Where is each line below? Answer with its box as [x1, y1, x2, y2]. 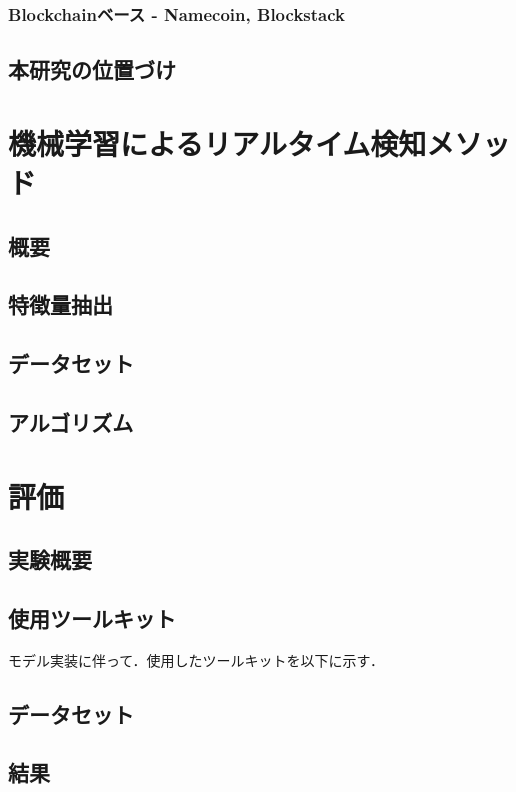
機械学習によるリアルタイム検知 [8, 122, 427, 163]
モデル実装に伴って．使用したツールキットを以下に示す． [8, 649, 385, 670]
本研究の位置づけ [8, 54, 176, 85]
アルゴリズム [8, 406, 134, 437]
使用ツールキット [8, 602, 176, 633]
